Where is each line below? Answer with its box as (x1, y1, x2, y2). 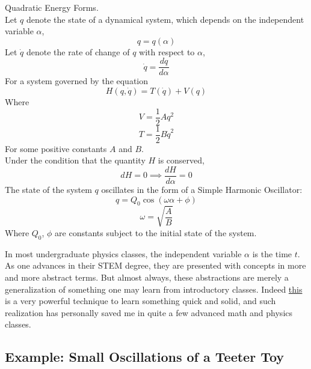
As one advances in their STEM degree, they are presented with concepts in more (5, 259, 306, 272)
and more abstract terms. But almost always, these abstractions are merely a (5, 270, 289, 283)
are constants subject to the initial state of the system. (55, 226, 257, 239)
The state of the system (5, 183, 92, 195)
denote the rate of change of (26, 45, 130, 58)
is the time (252, 247, 292, 260)
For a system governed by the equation (5, 75, 149, 87)
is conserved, (158, 154, 205, 166)
